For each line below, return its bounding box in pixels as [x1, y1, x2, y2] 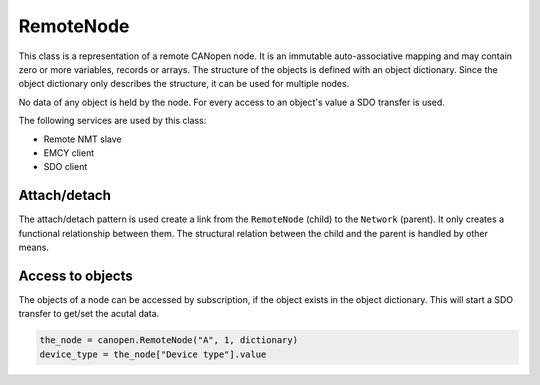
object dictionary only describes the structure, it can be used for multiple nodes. [18, 78, 350, 90]
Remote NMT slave [43, 133, 122, 145]
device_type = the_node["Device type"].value [39, 348, 267, 360]
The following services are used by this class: [18, 115, 207, 127]
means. [18, 241, 50, 253]
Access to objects [18, 267, 134, 284]
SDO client [43, 161, 88, 173]
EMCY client [43, 146, 95, 159]
